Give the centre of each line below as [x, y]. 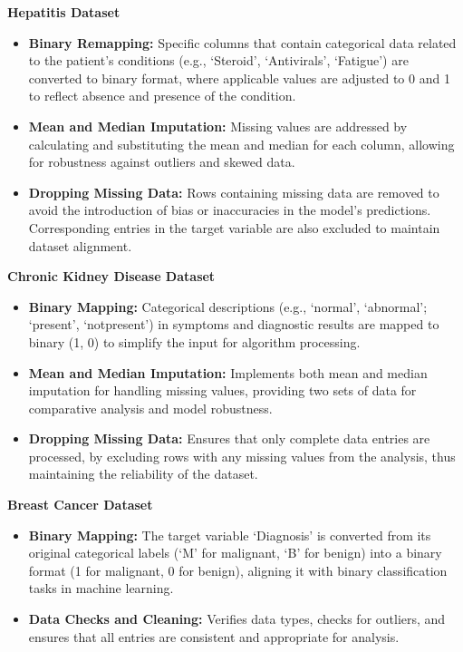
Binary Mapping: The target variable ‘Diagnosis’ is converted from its [230, 535]
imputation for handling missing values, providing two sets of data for [222, 390]
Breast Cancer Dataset [80, 505]
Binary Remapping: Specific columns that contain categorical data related [242, 42]
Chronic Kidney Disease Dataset [111, 276]
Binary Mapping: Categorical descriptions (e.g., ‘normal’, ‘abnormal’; [228, 306]
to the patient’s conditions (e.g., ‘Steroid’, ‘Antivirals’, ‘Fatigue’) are [218, 60]
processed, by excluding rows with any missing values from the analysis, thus [242, 456]
